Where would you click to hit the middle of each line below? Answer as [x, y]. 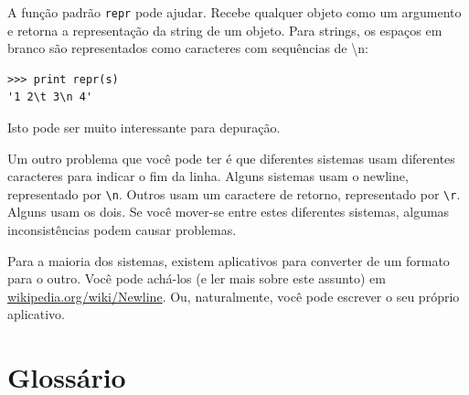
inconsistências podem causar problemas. [122, 230]
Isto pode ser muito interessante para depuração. [144, 128]
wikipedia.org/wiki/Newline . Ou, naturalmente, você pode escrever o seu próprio [234, 296]
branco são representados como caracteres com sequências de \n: [188, 48]
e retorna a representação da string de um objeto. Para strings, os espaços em [225, 30]
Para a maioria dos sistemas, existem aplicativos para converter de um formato [229, 260]
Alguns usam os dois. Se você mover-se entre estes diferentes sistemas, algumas [229, 212]
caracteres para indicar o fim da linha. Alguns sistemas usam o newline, [208, 176]
